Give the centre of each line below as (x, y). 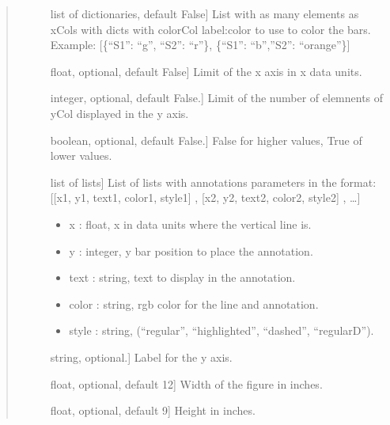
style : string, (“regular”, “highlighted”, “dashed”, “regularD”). (222, 330)
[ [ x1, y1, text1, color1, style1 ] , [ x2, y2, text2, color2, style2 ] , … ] (205, 197)
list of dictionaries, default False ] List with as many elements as (204, 13)
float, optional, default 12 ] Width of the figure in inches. (186, 383)
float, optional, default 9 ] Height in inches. (153, 410)
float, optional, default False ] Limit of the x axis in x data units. (206, 71)
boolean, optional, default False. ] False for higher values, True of (206, 140)
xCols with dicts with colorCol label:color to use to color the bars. (210, 29)
